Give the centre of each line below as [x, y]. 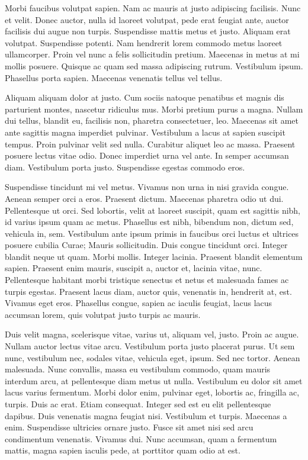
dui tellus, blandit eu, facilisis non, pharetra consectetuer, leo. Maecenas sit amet [152, 120]
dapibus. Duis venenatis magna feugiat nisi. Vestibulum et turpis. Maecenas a [146, 415]
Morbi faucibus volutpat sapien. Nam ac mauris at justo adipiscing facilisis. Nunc [153, 8]
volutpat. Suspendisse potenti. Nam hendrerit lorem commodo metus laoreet [144, 42]
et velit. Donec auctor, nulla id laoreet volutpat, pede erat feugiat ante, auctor [147, 19]
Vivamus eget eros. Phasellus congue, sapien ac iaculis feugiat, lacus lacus [139, 303]
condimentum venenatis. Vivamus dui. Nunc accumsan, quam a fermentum [141, 438]
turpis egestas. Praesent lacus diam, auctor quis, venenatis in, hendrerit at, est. [148, 291]
